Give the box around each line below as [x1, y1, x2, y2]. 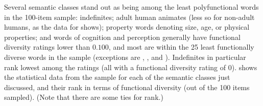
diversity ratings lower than [4, 41, 90, 52]
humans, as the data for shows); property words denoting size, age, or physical [4, 22, 250, 32]
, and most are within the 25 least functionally [108, 41, 254, 52]
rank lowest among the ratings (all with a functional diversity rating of [4, 61, 226, 72]
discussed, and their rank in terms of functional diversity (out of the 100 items [4, 81, 250, 92]
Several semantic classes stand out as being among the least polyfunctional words [4, 2, 259, 12]
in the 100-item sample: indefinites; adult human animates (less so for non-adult [4, 11, 255, 22]
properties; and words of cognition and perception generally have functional [4, 31, 241, 42]
